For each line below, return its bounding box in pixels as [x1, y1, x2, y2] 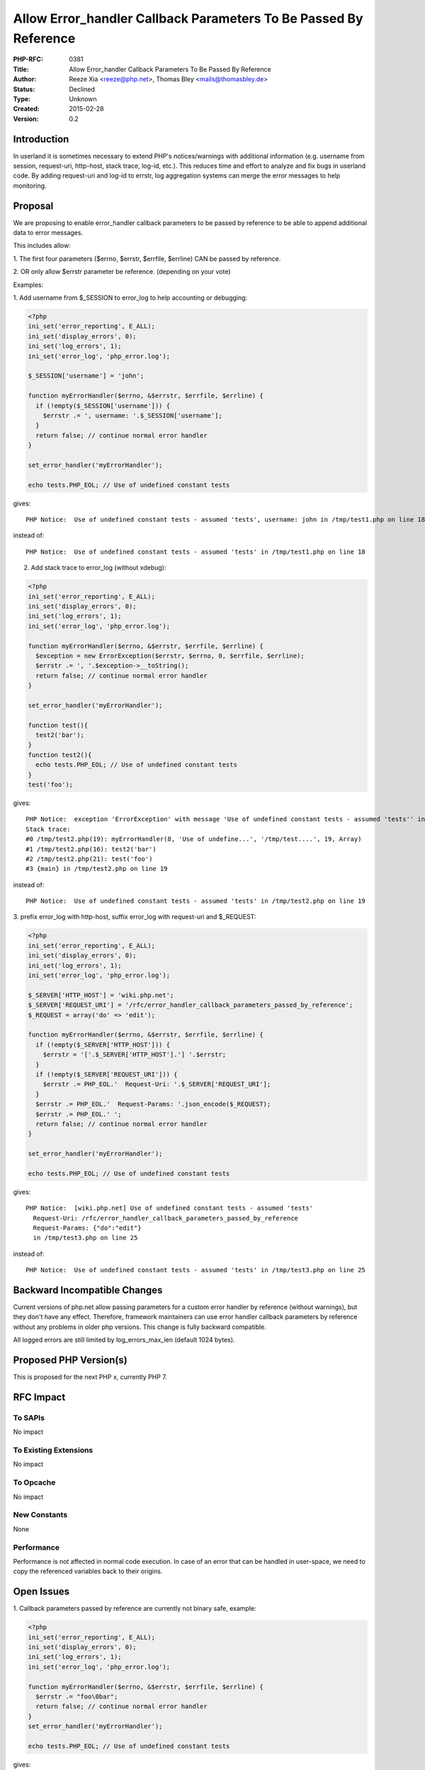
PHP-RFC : [13, 55, 44, 64]
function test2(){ [28, 750, 92, 759]
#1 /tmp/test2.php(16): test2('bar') [25, 845, 157, 853]
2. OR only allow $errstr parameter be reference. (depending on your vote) [13, 268, 231, 276]
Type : [13, 94, 31, 103]
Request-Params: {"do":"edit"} [33, 1224, 142, 1232]
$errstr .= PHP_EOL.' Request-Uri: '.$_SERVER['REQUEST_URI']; [42, 1080, 271, 1088]
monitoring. [13, 181, 47, 190]
